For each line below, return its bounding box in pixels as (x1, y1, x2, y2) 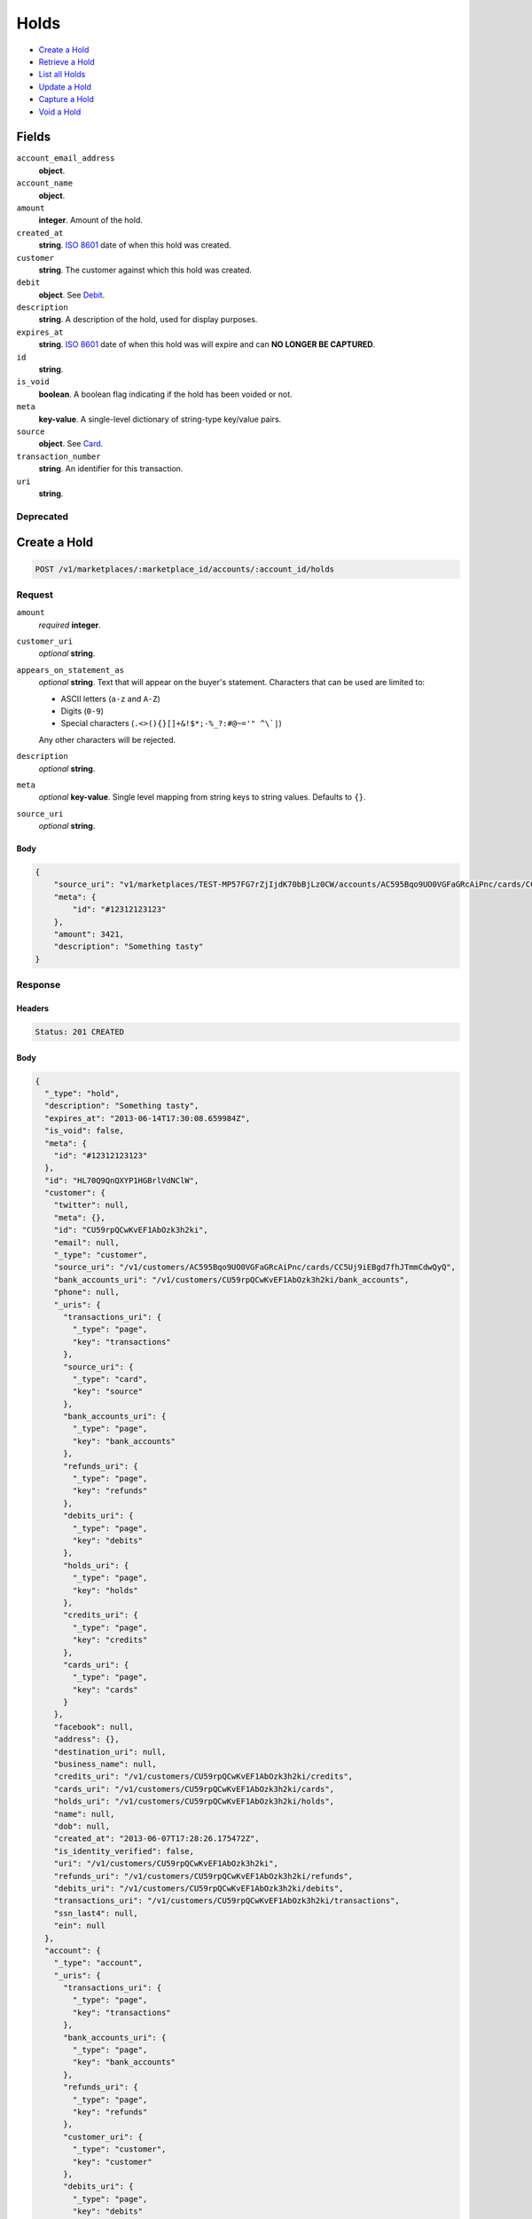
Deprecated (16, 510, 69, 523)
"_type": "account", (53, 1958, 144, 1968)
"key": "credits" (72, 1635, 148, 1646)
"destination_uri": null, (53, 1747, 167, 1757)
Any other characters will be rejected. (38, 734, 176, 745)
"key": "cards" (72, 1685, 139, 1694)
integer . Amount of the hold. (38, 215, 144, 225)
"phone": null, (53, 1287, 120, 1298)
